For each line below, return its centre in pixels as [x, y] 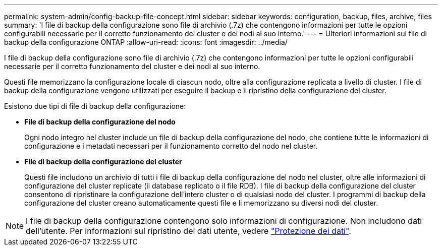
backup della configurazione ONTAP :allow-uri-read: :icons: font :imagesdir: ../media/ [146, 42]
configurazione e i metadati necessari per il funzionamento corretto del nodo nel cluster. [171, 146]
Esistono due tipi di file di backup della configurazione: [95, 106]
